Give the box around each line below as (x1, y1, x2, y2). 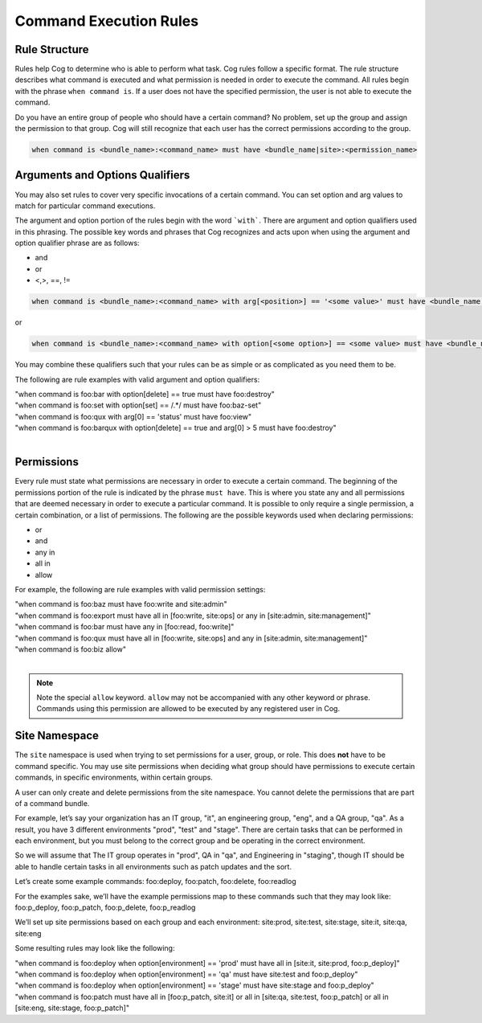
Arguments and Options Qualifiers (14, 169, 190, 182)
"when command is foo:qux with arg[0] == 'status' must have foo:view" (14, 411, 252, 421)
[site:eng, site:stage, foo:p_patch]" (14, 1003, 130, 1013)
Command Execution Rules (14, 12, 199, 30)
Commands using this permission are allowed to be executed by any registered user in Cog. (36, 704, 341, 714)
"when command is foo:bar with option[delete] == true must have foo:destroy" (14, 389, 275, 399)
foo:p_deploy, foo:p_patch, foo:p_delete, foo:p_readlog (14, 902, 196, 912)
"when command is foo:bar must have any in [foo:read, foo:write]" (14, 622, 235, 632)
